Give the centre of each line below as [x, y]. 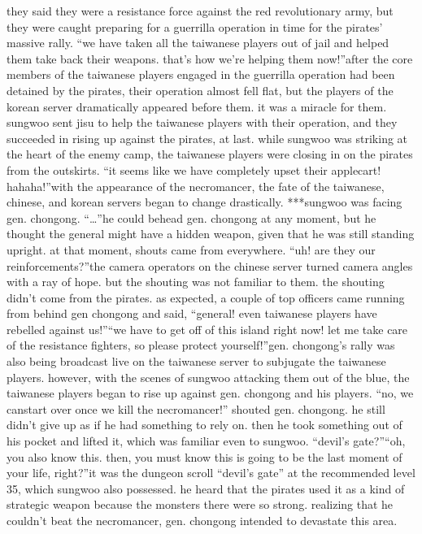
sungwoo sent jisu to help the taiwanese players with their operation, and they [202, 122]
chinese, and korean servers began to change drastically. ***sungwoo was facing [204, 202]
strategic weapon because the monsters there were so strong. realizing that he [200, 504]
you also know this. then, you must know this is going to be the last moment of [204, 456]
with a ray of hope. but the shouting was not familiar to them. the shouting [196, 282]
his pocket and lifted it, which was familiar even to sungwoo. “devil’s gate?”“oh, [206, 441]
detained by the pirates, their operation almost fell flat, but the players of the [200, 90]
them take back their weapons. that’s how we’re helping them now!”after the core [210, 58]
